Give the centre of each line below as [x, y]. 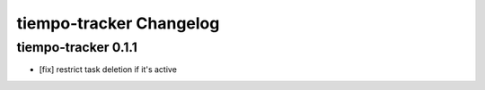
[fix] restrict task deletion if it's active [108, 70]
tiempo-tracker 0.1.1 [77, 47]
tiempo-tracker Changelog [118, 23]
